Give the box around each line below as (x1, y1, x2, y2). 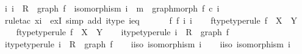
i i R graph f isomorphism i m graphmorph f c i (4, 2, 220, 14)
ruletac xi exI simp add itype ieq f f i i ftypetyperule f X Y (4, 13, 297, 26)
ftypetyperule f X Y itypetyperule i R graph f (16, 25, 229, 38)
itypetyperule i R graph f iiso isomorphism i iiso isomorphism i (4, 37, 290, 50)
